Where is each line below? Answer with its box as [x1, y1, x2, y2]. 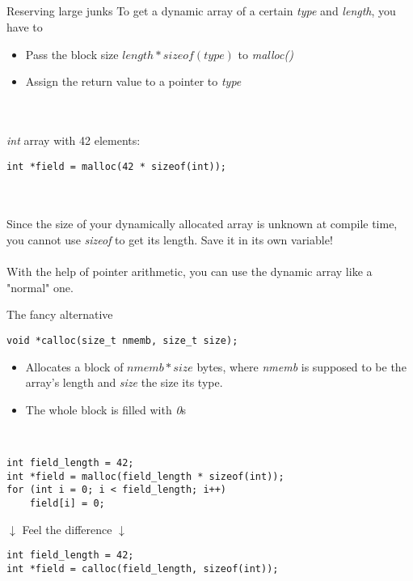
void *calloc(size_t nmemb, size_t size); [6, 334, 238, 346]
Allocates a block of [25, 358, 124, 375]
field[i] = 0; [29, 497, 105, 509]
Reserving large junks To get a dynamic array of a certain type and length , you [6, 2, 396, 19]
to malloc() [238, 45, 293, 62]
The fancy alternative [6, 306, 113, 323]
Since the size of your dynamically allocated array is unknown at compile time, [6, 215, 398, 232]
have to [6, 18, 43, 35]
